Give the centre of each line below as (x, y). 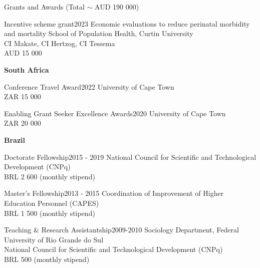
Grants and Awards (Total (44, 7)
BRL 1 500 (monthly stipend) (50, 213)
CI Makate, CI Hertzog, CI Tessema (60, 43)
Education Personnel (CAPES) (52, 203)
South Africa (27, 69)
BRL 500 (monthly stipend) (47, 259)
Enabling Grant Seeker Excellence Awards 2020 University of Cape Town (115, 113)
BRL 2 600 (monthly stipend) (50, 176)
